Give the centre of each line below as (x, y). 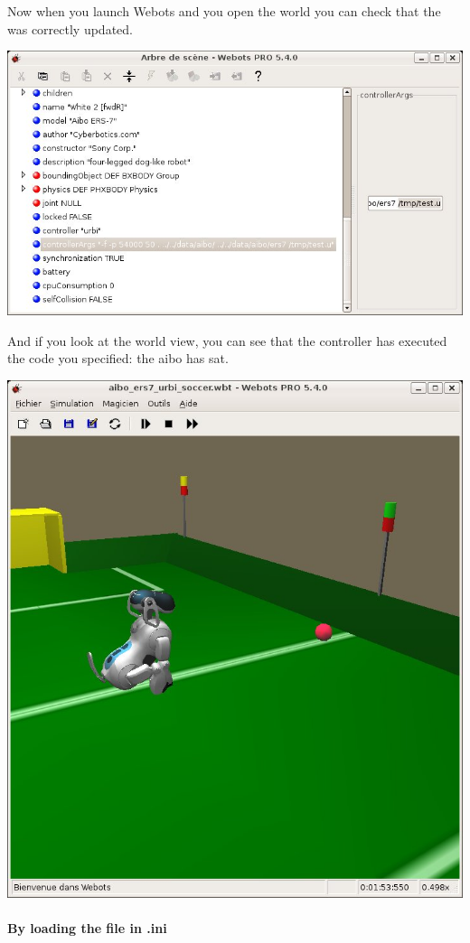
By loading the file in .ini (87, 927)
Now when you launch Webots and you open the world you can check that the (224, 11)
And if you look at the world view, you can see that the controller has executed (227, 340)
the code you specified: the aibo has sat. (118, 358)
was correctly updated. (70, 28)
